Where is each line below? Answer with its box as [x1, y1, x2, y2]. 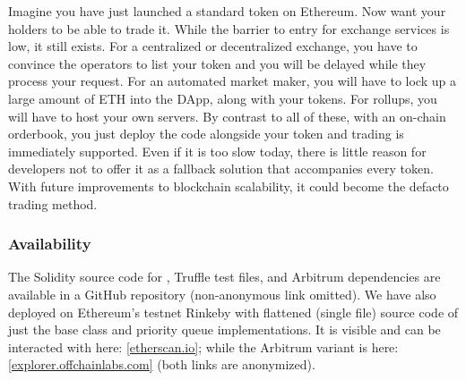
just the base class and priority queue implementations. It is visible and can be [8, 320, 441, 339]
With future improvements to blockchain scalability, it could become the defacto [8, 176, 449, 195]
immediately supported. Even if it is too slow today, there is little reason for [8, 141, 427, 160]
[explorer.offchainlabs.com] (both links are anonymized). [8, 355, 315, 374]
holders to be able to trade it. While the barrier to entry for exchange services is [8, 19, 450, 38]
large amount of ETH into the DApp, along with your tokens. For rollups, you [8, 89, 437, 107]
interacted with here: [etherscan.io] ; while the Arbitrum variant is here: [8, 337, 399, 356]
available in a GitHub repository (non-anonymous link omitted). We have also [8, 284, 436, 303]
